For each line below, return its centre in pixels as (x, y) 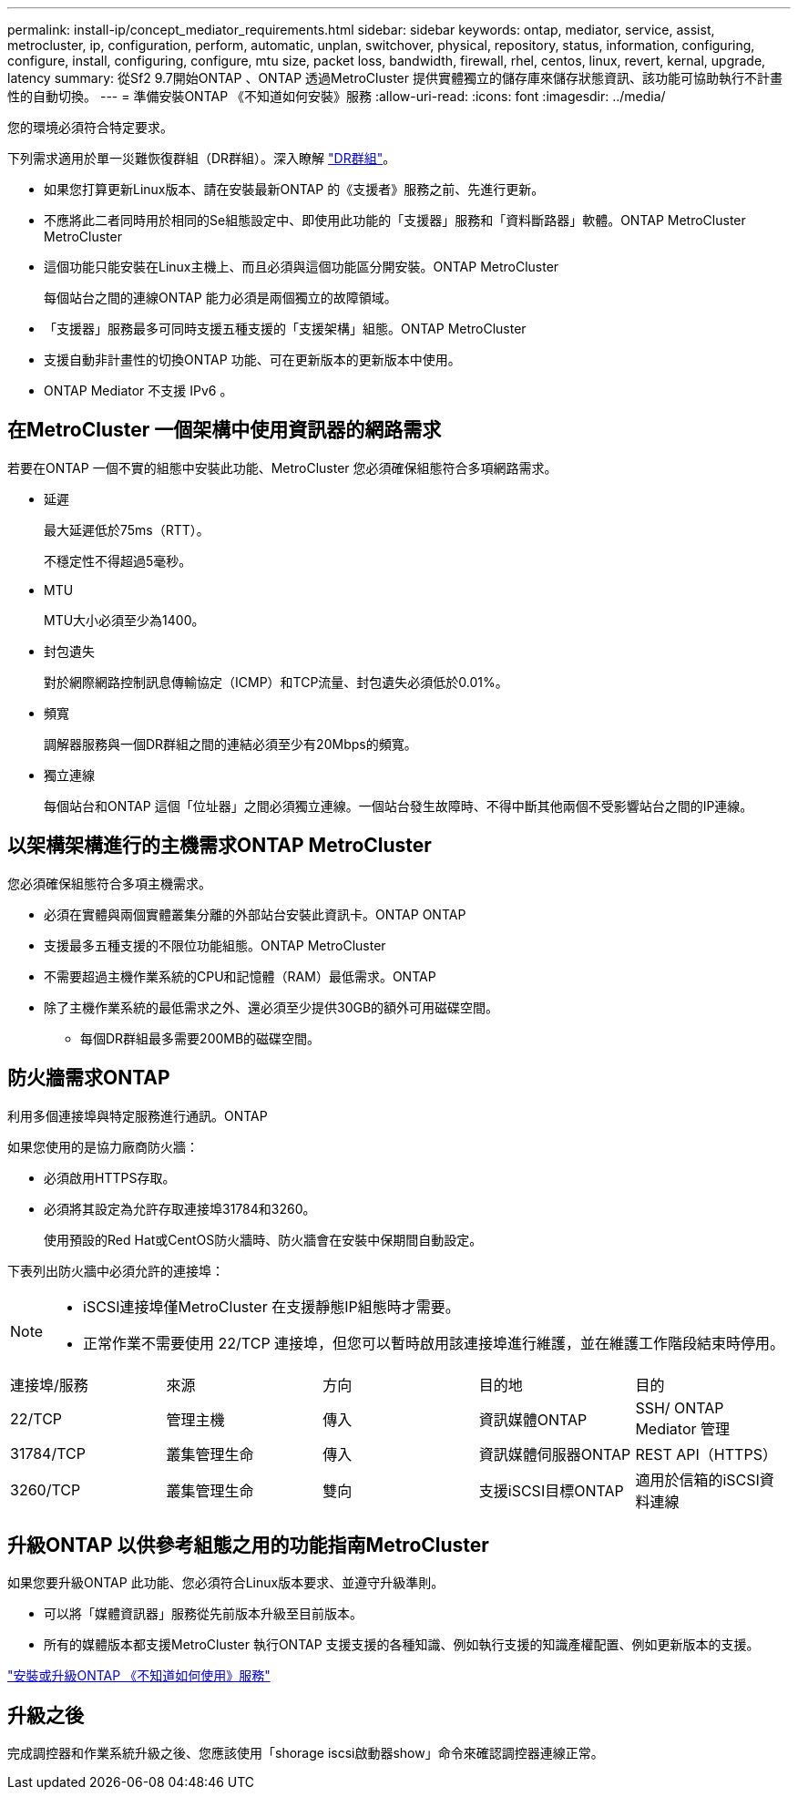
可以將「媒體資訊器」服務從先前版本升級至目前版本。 (203, 1614)
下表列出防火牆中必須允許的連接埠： (116, 1270)
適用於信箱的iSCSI (697, 1479)
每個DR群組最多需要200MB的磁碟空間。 (200, 1038)
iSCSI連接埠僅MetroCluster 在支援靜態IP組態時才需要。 (271, 1306)
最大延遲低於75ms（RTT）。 (127, 529)
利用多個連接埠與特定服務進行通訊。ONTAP (138, 1115)
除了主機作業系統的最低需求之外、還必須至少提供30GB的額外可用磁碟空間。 (271, 1007)
